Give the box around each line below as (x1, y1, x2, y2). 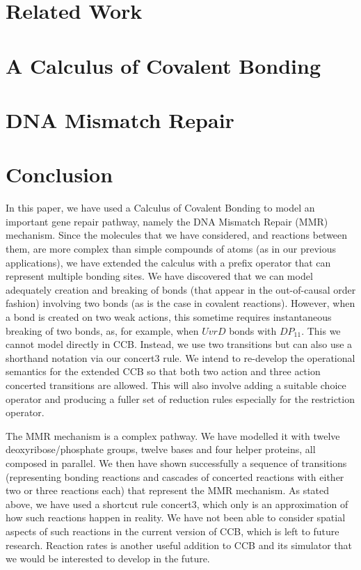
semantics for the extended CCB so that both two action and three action (6, 364, 321, 379)
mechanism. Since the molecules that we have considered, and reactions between (6, 228, 348, 242)
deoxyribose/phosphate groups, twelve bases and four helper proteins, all (6, 442, 316, 457)
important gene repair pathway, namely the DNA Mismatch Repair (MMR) (6, 214, 328, 228)
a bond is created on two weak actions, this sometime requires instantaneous (6, 310, 332, 324)
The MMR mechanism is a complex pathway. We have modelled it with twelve (6, 428, 340, 443)
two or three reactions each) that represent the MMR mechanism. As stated (6, 483, 330, 498)
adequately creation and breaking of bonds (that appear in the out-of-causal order (6, 282, 356, 296)
